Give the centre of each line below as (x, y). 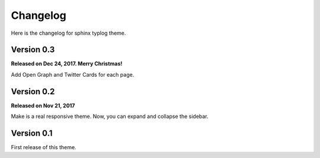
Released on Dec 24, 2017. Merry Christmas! (67, 64)
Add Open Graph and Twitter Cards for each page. (73, 74)
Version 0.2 (33, 91)
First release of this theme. (44, 147)
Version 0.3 (33, 50)
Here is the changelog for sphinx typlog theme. (68, 33)
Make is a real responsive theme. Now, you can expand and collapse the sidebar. (110, 116)
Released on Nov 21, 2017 (43, 106)
